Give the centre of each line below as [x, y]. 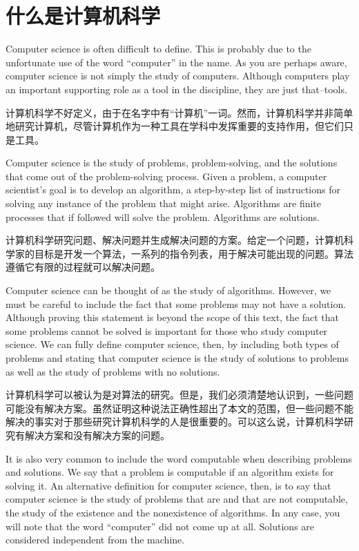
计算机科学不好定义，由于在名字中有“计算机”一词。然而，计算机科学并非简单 [179, 112]
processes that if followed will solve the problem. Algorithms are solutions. [163, 216]
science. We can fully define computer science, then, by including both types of [172, 344]
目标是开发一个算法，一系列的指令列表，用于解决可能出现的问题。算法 [194, 253]
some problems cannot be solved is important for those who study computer [167, 330]
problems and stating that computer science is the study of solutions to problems [177, 358]
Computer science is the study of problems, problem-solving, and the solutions [172, 163]
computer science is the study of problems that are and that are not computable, [177, 499]
